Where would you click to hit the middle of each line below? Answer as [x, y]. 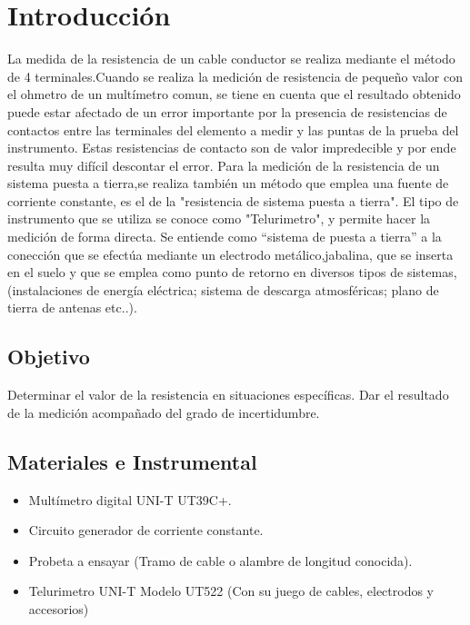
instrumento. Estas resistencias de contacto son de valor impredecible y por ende [232, 148]
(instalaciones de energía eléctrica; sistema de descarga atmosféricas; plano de [223, 289]
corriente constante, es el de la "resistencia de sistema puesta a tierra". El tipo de [233, 200]
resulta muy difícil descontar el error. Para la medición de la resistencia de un [224, 165]
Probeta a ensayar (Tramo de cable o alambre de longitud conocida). [220, 560]
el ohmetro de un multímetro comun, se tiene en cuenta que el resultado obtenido [234, 94]
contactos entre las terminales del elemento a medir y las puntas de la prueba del [233, 129]
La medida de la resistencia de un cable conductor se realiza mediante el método [231, 59]
